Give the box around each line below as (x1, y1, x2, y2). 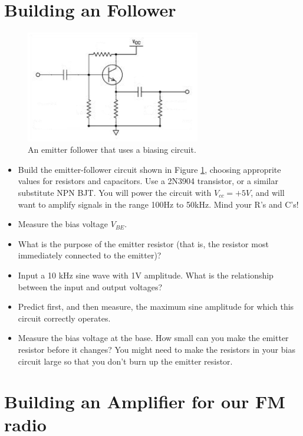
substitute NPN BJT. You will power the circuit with (18, 186, 212, 198)
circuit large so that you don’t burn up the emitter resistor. (18, 355, 233, 367)
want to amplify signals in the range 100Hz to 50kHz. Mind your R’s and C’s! (18, 198, 299, 210)
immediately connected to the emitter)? (18, 249, 162, 261)
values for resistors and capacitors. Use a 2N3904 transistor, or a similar (18, 175, 278, 187)
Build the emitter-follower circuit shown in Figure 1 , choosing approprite (18, 163, 281, 175)
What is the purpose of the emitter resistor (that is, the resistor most (18, 237, 269, 250)
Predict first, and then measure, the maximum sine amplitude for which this (18, 300, 294, 313)
